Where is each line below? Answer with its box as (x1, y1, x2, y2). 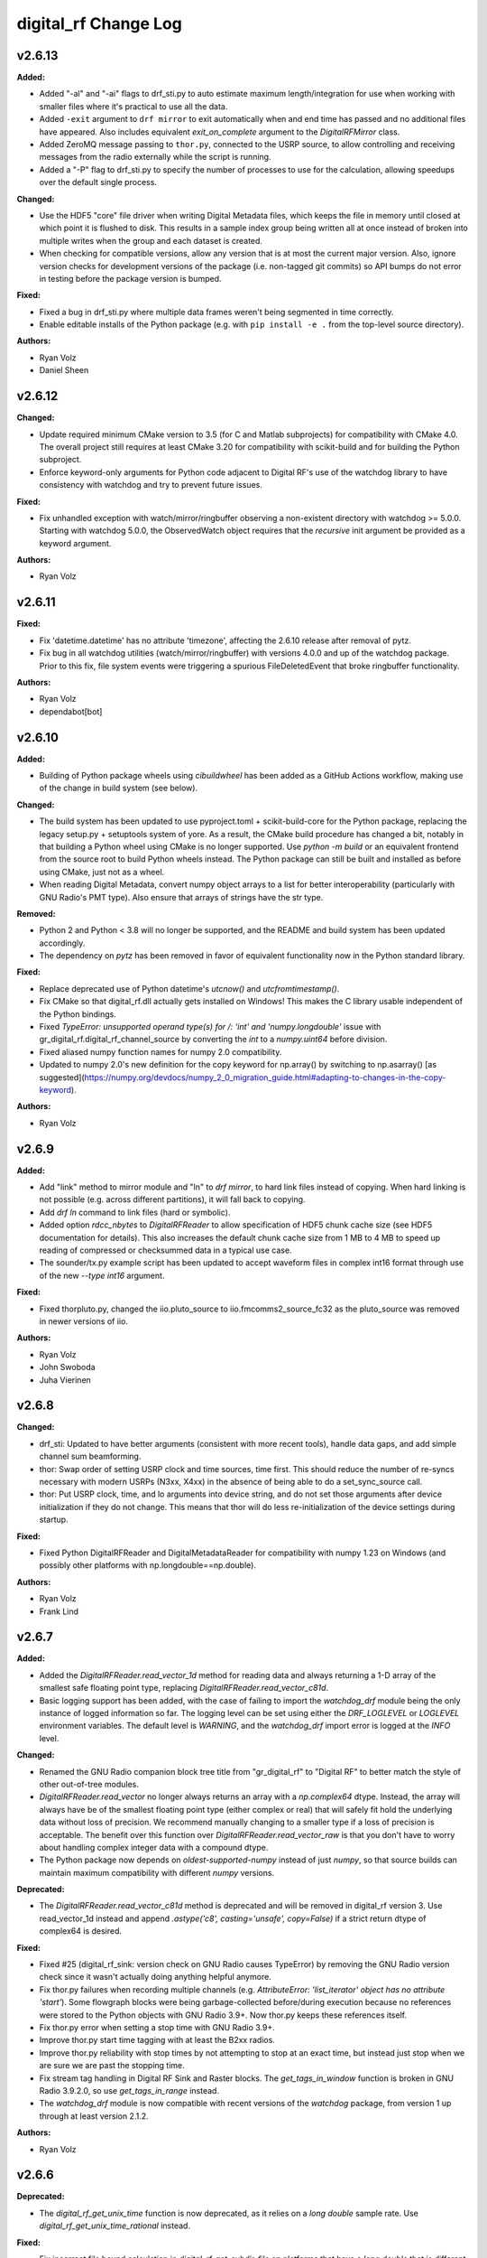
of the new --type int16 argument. (39, 1270, 165, 1281)
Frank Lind (39, 1606, 79, 1617)
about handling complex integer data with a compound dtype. (39, 1842, 269, 1852)
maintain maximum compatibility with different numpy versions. (39, 1867, 275, 1878)
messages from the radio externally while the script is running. (39, 152, 271, 163)
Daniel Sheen (39, 365, 89, 376)
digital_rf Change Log (16, 14, 182, 33)
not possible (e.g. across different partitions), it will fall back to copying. (39, 1194, 306, 1205)
